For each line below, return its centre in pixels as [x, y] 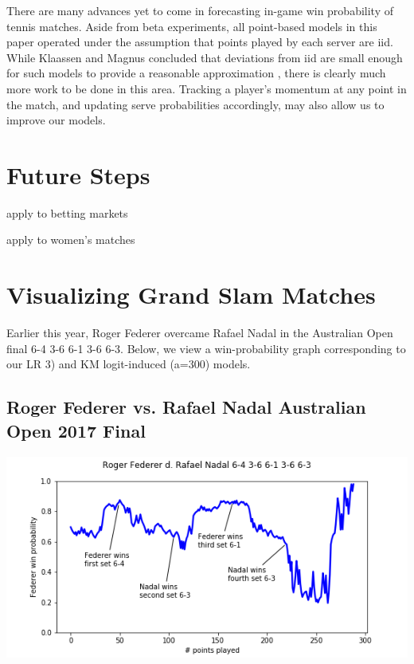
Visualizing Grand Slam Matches [191, 295]
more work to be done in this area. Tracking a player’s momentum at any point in [207, 88]
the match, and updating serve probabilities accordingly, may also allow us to [195, 104]
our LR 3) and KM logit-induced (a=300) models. [129, 364]
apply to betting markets [67, 212]
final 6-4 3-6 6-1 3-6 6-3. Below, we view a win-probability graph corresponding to [206, 348]
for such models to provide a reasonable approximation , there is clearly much [196, 73]
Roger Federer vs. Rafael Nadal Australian [186, 407]
